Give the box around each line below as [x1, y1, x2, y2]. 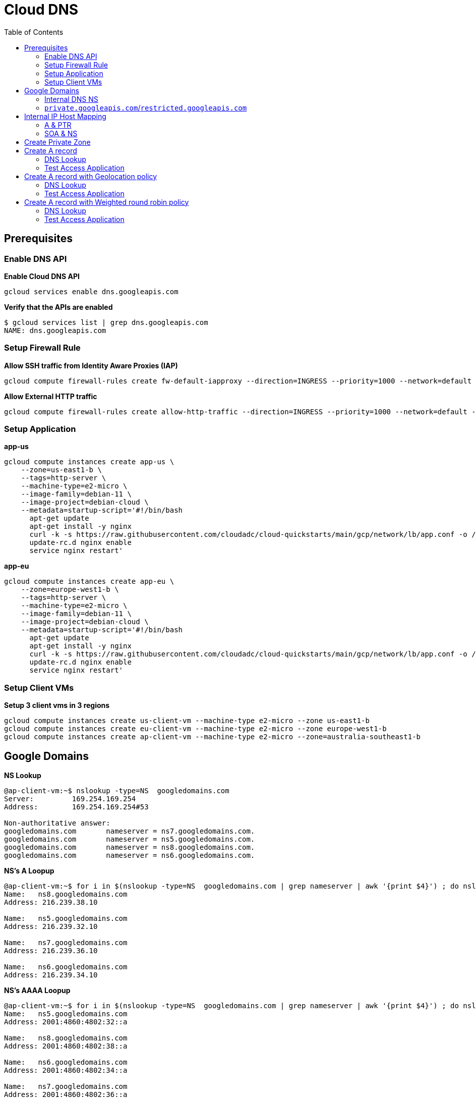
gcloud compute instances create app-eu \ [4, 577, 174, 586]
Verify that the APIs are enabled [4, 302, 113, 311]
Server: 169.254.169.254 [4, 795, 136, 803]
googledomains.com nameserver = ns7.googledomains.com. [4, 827, 255, 836]
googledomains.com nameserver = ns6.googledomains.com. [4, 851, 255, 860]
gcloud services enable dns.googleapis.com [4, 287, 178, 296]
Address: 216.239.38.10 [4, 898, 98, 907]
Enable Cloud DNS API [4, 271, 80, 281]
